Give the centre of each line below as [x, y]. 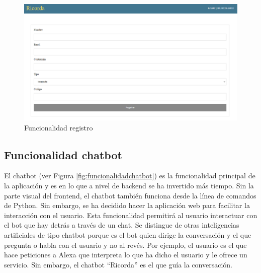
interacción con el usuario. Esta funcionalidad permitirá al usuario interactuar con [131, 215]
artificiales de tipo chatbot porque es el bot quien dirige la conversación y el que [128, 235]
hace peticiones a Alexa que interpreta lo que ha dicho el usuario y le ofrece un [126, 255]
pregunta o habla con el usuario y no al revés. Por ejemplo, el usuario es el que [125, 245]
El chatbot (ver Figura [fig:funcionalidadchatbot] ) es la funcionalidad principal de [130, 176]
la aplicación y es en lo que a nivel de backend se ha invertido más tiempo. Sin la [129, 186]
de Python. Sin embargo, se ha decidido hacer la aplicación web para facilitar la [127, 205]
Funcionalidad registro [59, 127]
